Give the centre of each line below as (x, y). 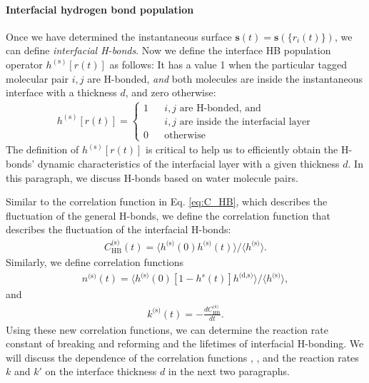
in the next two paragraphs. (229, 371)
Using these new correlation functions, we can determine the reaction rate (167, 329)
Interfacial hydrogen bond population (100, 9)
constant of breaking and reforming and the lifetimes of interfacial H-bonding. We (185, 343)
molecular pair (37, 78)
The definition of (42, 149)
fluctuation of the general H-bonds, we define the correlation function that (168, 215)
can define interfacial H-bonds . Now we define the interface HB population (168, 50)
